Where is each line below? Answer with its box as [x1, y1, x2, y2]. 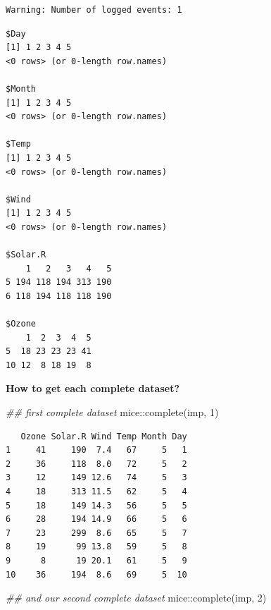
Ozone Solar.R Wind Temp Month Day [20, 431, 187, 441]
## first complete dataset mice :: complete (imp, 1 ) [6, 405, 219, 420]
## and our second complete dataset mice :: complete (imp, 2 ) [6, 590, 267, 605]
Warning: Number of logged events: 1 [6, 5, 182, 15]
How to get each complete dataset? [6, 381, 179, 396]
